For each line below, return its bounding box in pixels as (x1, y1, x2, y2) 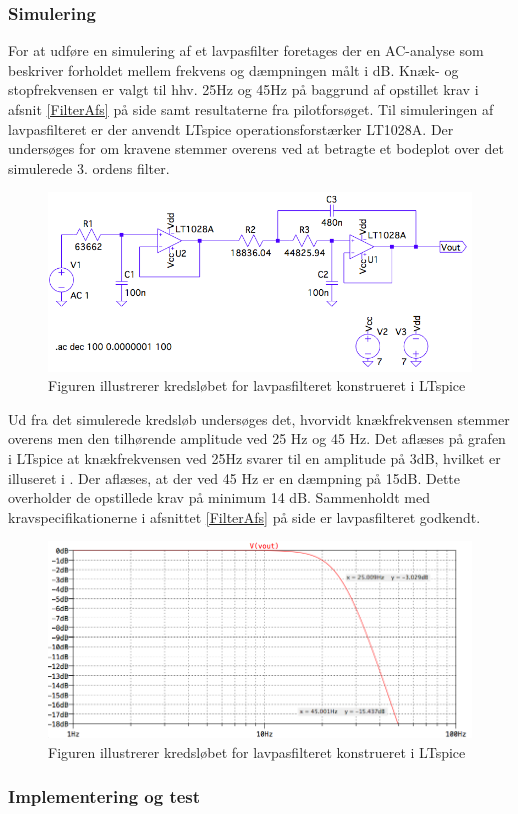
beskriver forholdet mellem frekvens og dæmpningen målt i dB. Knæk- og (8, 59, 459, 80)
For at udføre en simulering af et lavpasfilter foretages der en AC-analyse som (8, 40, 484, 61)
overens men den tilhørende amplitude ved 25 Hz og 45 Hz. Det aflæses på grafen (8, 428, 506, 449)
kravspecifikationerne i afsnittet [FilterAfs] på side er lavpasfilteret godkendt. (8, 506, 481, 527)
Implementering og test (8, 784, 201, 809)
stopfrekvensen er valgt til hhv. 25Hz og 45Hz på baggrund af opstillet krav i (8, 79, 479, 100)
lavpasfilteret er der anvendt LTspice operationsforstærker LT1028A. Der (8, 118, 454, 139)
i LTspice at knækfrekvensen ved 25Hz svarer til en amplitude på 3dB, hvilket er (8, 448, 501, 469)
